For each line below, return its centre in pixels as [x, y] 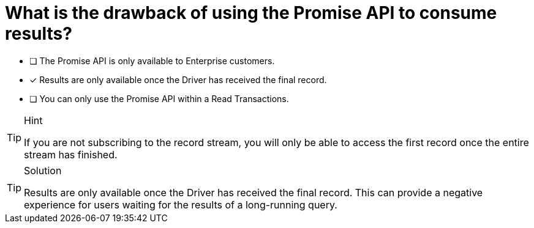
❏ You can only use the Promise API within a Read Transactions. [159, 98]
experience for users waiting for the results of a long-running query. [181, 204]
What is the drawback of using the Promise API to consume [251, 13]
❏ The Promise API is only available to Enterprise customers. [152, 61]
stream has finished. [71, 154]
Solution [43, 170]
